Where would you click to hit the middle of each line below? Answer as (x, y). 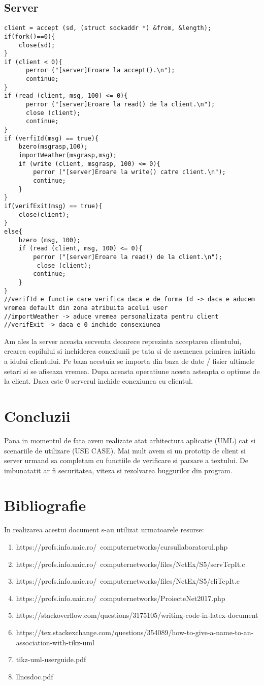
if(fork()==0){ (30, 36)
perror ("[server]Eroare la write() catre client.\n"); (129, 172)
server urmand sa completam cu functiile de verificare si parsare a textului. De (126, 460)
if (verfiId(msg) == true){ (52, 138)
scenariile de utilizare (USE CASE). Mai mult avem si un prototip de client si (125, 450)
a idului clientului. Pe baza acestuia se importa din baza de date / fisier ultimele (129, 361)
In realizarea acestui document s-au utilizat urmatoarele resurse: (104, 530)
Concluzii (37, 416)
